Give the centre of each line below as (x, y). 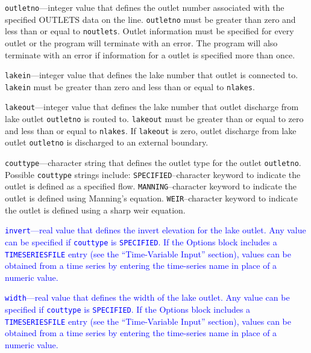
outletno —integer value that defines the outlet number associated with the (145, 7)
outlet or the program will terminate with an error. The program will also (141, 42)
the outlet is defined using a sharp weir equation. (95, 210)
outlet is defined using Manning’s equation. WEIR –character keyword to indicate (151, 198)
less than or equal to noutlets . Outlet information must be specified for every (149, 31)
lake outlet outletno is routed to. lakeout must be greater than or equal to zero (154, 119)
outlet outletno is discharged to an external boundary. (107, 142)
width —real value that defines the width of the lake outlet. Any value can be (147, 297)
